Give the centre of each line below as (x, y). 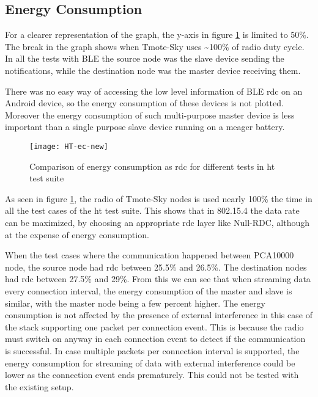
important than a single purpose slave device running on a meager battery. (145, 127)
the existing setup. (39, 386)
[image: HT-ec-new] (69, 146)
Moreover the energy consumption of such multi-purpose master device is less (150, 115)
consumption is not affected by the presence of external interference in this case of (159, 315)
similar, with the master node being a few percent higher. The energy (135, 303)
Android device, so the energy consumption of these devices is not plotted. (144, 103)
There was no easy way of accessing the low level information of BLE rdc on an (154, 91)
